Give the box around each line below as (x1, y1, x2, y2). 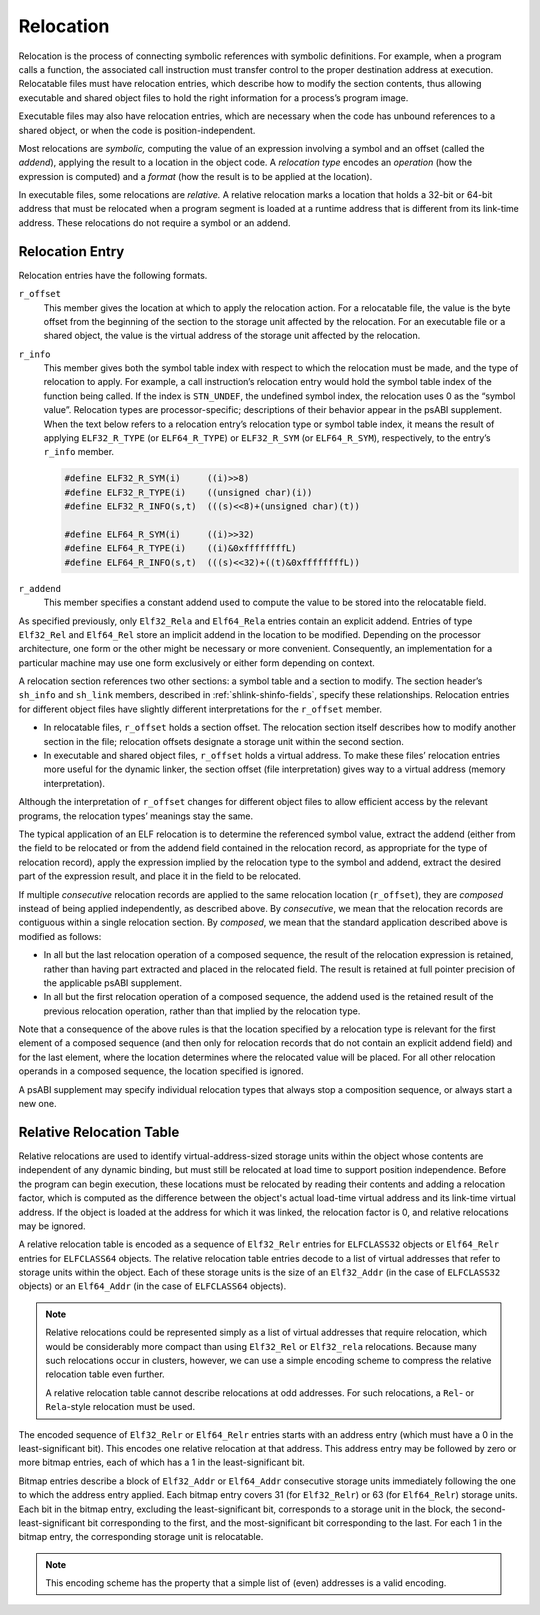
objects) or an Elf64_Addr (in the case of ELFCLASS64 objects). (18, 1280, 287, 1292)
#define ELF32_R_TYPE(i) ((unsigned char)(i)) (64, 486, 313, 498)
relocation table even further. (45, 1368, 165, 1380)
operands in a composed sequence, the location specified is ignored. (18, 1065, 304, 1077)
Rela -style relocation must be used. (45, 1401, 195, 1413)
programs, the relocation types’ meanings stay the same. (18, 810, 254, 822)
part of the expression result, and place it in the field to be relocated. (18, 870, 302, 882)
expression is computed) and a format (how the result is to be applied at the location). (18, 170, 373, 182)
